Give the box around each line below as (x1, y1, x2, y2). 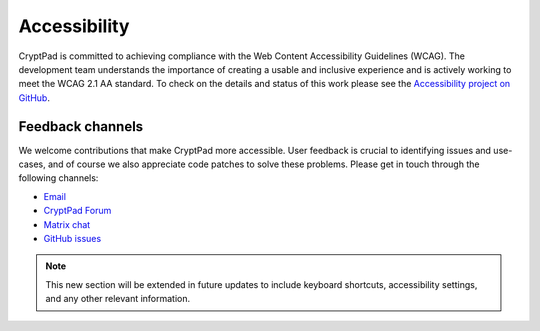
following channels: (18, 172, 99, 184)
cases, (18, 158, 46, 170)
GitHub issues (43, 232, 102, 244)
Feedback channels (18, 118, 144, 135)
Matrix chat (43, 218, 91, 230)
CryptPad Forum (43, 205, 112, 217)
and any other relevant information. (45, 293, 191, 305)
